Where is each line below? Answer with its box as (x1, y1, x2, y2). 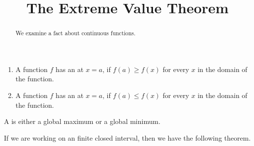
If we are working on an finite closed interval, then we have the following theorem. (4, 132, 251, 143)
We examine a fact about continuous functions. (15, 29, 136, 37)
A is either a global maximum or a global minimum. (4, 116, 161, 126)
